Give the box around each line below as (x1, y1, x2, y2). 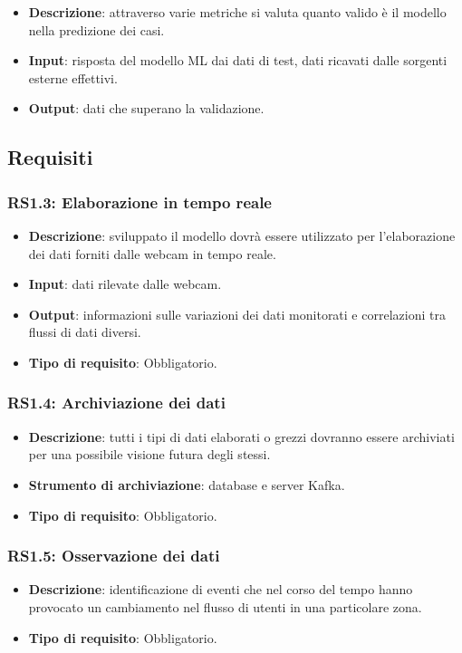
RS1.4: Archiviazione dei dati (7, 391, 226, 414)
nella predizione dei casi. (28, 20, 165, 39)
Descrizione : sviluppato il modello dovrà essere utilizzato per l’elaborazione (28, 226, 456, 245)
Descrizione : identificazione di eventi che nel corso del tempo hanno (28, 580, 413, 599)
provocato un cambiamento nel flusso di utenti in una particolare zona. (28, 597, 422, 616)
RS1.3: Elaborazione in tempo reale (7, 190, 272, 213)
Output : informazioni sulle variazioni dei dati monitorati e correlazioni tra (28, 304, 446, 323)
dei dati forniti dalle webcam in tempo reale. (28, 244, 276, 263)
